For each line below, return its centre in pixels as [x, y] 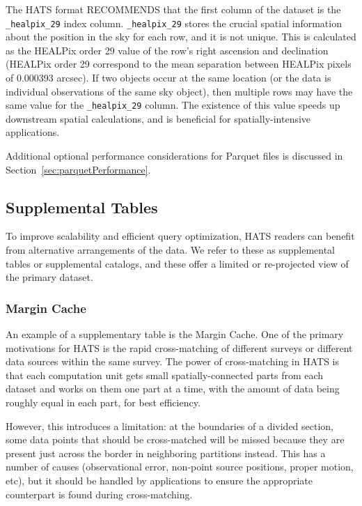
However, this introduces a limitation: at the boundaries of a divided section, [170, 426]
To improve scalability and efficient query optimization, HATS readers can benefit [180, 236]
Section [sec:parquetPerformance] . [78, 169]
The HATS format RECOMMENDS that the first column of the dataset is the [173, 9]
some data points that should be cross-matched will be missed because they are [175, 439]
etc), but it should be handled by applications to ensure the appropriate [159, 480]
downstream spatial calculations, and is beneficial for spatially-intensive [158, 118]
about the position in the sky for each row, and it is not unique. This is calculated [181, 37]
